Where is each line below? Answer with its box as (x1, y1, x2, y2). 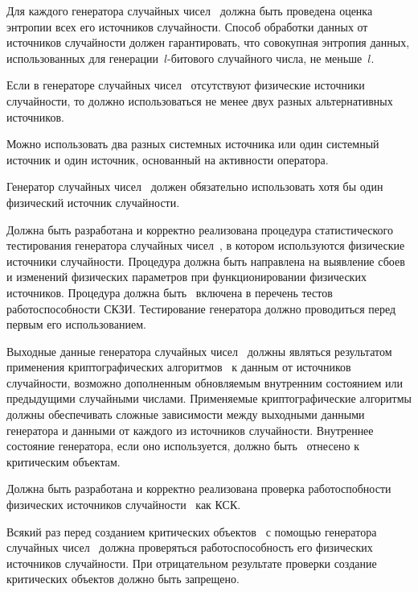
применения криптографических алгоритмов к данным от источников (6, 358, 351, 375)
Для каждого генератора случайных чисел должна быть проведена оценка (6, 2, 373, 19)
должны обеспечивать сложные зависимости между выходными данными (6, 406, 365, 423)
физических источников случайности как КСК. (6, 496, 241, 513)
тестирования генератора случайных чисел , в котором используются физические (6, 237, 405, 254)
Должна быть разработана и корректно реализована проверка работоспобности (6, 480, 391, 497)
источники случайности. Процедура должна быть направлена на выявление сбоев (6, 252, 405, 269)
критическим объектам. (6, 453, 121, 470)
